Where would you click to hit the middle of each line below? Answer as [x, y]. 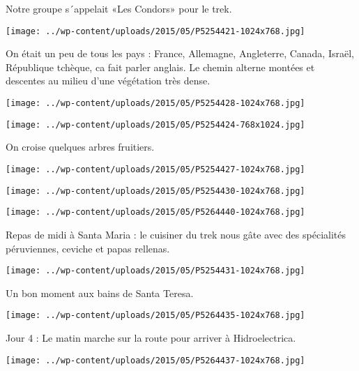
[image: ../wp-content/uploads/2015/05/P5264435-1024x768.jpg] [155, 316]
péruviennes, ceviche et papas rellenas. [88, 248]
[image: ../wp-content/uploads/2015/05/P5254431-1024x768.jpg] [155, 271]
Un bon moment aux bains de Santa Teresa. [100, 293]
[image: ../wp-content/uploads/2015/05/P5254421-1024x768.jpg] [155, 31]
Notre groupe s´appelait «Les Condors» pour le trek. [119, 8]
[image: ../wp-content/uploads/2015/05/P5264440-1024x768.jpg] [155, 212]
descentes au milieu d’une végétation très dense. [108, 81]
